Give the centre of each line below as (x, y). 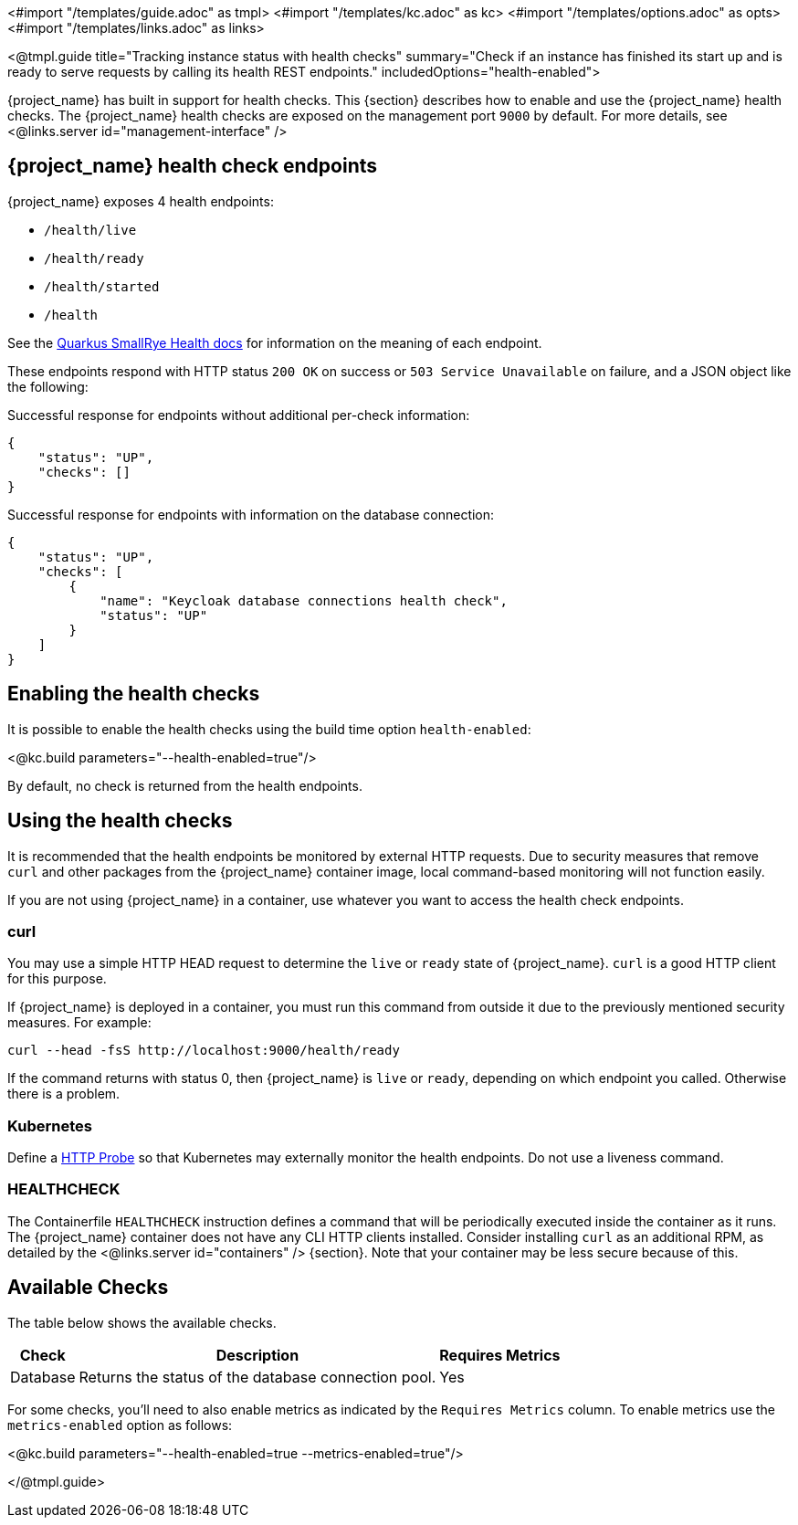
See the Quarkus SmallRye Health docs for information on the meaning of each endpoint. (275, 342)
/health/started (102, 286)
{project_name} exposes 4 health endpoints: (141, 201)
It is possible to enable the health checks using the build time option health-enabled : (269, 729)
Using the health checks (120, 821)
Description (257, 1355)
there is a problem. (64, 1094)
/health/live (90, 230)
